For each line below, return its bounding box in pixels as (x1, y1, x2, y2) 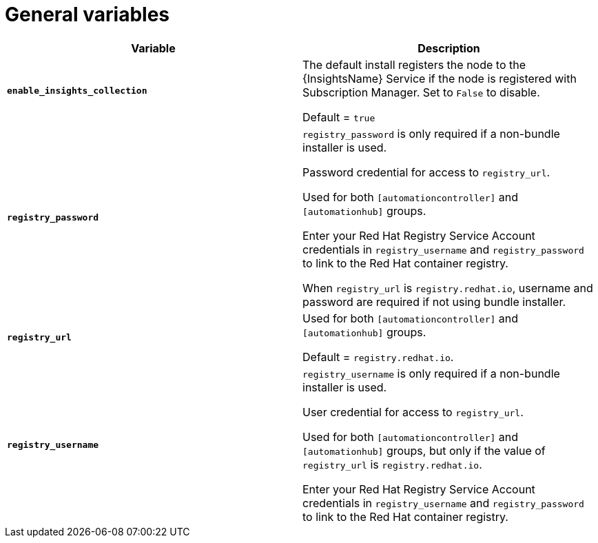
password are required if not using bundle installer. (302, 294, 566, 309)
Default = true (302, 110, 375, 124)
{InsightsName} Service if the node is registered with (302, 71, 577, 85)
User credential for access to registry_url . (302, 404, 524, 419)
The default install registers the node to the (302, 57, 526, 72)
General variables (5, 3, 170, 26)
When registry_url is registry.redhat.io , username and (302, 280, 593, 295)
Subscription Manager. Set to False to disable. (302, 85, 540, 99)
